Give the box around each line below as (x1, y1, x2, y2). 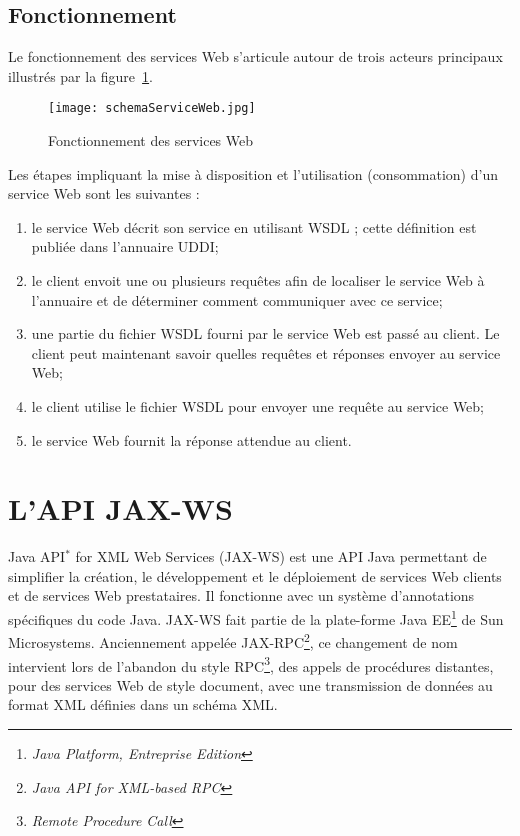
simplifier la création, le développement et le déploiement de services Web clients (8, 565, 502, 586)
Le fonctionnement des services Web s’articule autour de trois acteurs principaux (8, 46, 503, 67)
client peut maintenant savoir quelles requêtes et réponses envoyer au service (31, 342, 501, 363)
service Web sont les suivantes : (8, 183, 200, 204)
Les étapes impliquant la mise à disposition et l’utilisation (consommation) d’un (8, 163, 498, 184)
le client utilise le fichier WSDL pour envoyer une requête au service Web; (31, 395, 485, 416)
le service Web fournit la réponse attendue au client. (31, 429, 352, 450)
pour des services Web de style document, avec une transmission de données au (8, 674, 493, 695)
